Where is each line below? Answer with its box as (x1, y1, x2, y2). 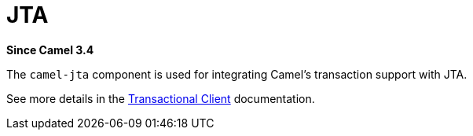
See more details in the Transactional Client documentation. (6, 91, 315, 105)
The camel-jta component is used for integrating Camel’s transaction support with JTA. (6, 67, 467, 81)
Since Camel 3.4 (6, 42, 94, 57)
